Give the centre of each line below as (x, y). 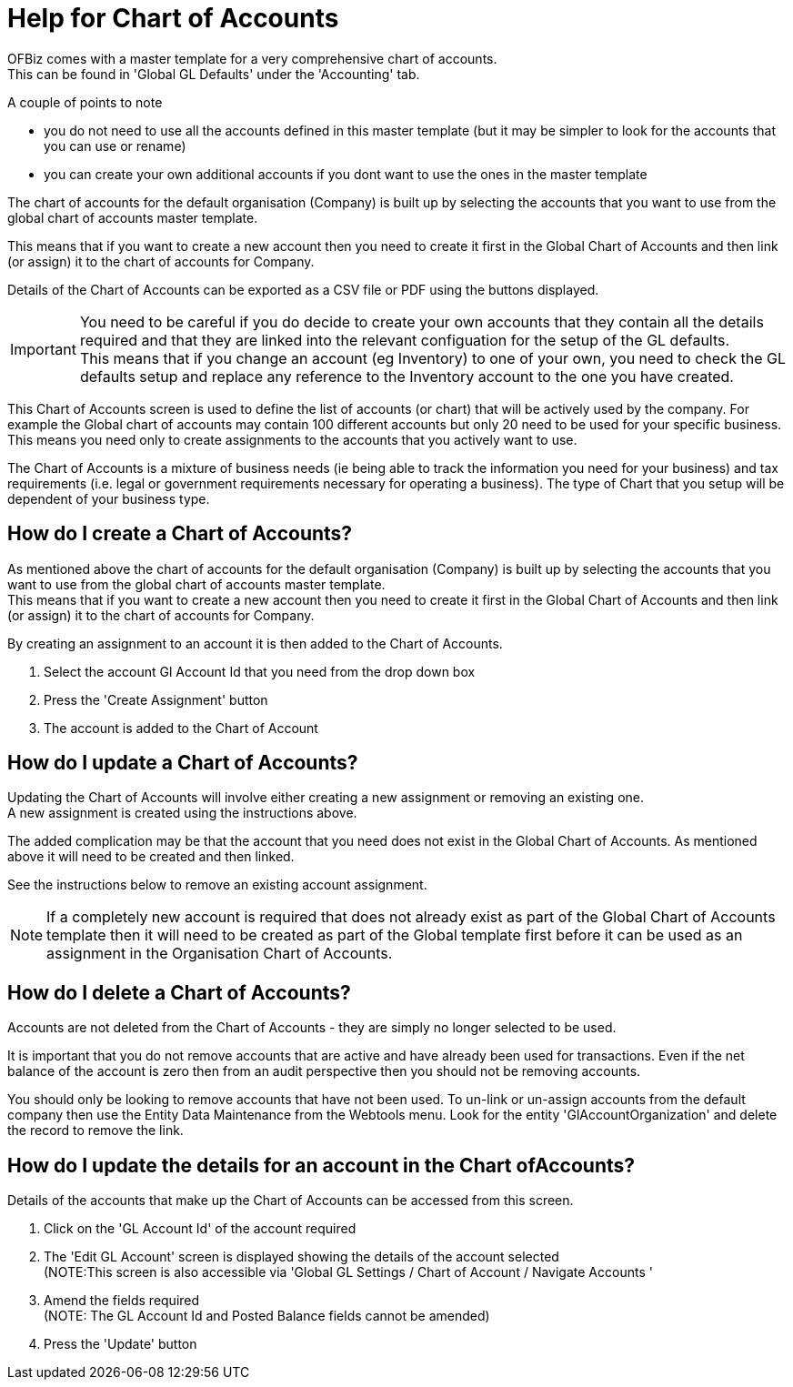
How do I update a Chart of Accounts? (183, 763)
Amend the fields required (122, 1301)
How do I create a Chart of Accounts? (180, 534)
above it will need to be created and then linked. (151, 857)
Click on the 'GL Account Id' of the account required (200, 1229)
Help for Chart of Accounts (173, 18)
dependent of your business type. (109, 498)
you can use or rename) (115, 146)
